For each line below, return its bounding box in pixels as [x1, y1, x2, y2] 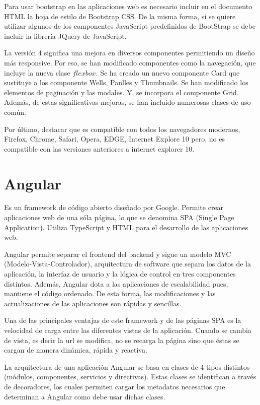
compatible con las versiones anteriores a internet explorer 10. [4, 143, 195, 154]
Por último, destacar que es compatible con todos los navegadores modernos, [4, 123, 240, 134]
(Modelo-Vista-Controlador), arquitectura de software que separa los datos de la [4, 258, 251, 269]
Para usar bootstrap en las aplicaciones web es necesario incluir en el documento [4, 1, 252, 11]
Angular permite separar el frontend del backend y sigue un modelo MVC [4, 248, 231, 259]
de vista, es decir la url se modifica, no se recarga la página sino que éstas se [4, 334, 239, 345]
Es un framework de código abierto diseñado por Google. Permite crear [4, 202, 224, 213]
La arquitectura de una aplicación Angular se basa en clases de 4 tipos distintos [4, 361, 250, 372]
